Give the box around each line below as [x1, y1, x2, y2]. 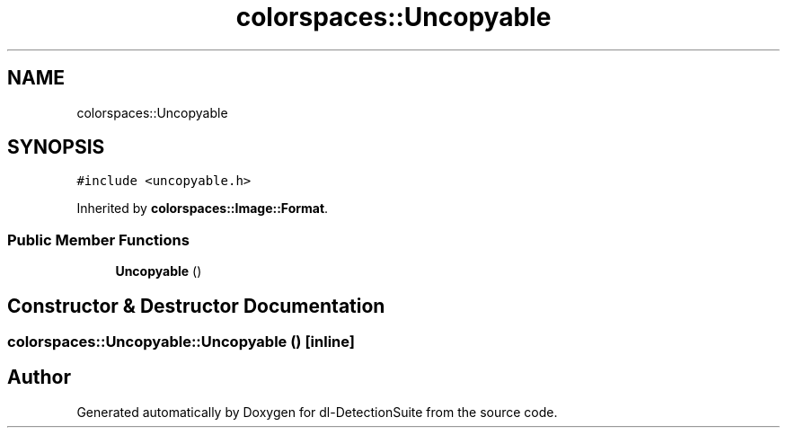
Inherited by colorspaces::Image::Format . [76, 200, 329, 217]
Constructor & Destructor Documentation [7, 294, 385, 317]
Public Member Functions [7, 230, 190, 249]
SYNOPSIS [7, 136, 105, 159]
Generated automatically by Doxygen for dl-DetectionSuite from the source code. [76, 404, 558, 420]
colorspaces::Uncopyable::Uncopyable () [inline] [7, 333, 355, 351]
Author [7, 366, 71, 389]
